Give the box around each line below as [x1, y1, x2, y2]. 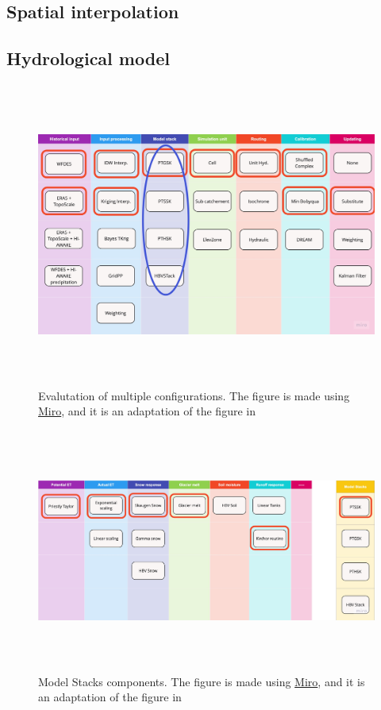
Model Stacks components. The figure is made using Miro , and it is [38, 673, 365, 689]
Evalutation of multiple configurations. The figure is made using [38, 387, 350, 403]
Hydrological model [6, 46, 170, 71]
